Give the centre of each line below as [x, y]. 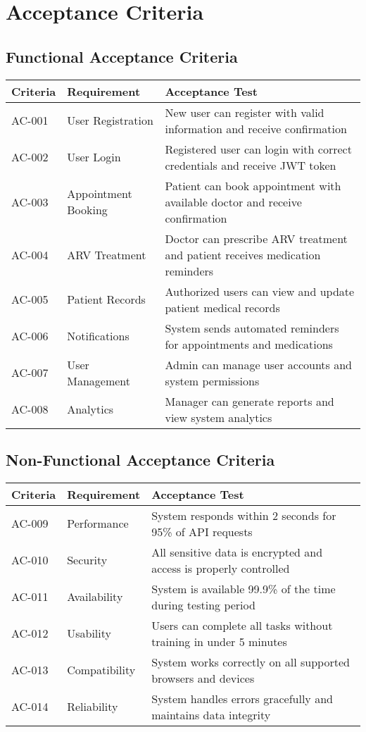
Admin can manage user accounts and [258, 364]
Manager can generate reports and [250, 401]
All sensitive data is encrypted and [237, 552]
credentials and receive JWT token [251, 165]
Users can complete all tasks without [242, 625]
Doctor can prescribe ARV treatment [256, 238]
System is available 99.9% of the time [244, 588]
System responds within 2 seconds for [244, 515]
